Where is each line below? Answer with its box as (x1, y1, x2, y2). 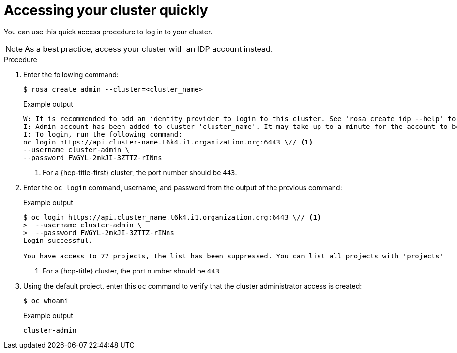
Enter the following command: (23, 70, 119, 79)
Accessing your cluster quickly (4, 2, 208, 18)
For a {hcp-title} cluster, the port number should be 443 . (43, 266, 222, 275)
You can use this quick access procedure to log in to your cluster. (4, 27, 213, 36)
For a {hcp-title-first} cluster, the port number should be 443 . (43, 168, 237, 176)
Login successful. (23, 236, 93, 244)
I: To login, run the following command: (23, 130, 183, 138)
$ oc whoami (23, 296, 68, 305)
